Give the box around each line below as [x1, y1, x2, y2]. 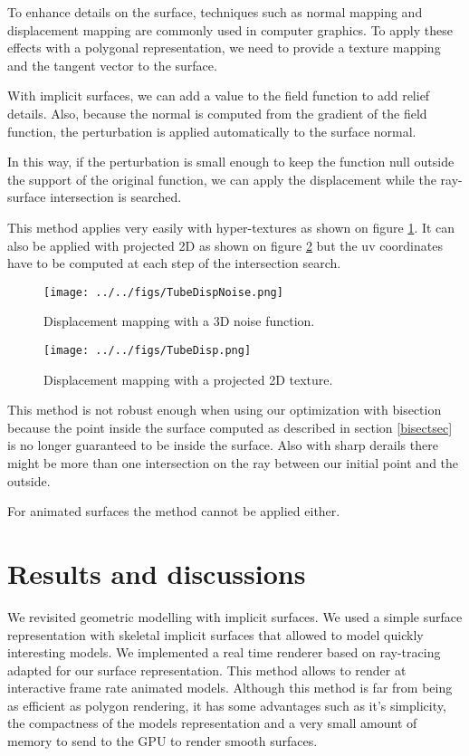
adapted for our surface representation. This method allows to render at [7, 660, 407, 679]
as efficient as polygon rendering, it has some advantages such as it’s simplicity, [7, 695, 446, 714]
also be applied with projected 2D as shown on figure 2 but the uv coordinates [7, 235, 443, 254]
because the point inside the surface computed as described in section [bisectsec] [7, 417, 453, 436]
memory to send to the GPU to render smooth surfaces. [7, 732, 318, 751]
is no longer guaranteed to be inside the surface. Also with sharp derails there [7, 435, 438, 455]
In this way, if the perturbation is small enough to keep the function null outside [7, 152, 455, 171]
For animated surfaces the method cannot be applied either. [7, 502, 340, 521]
